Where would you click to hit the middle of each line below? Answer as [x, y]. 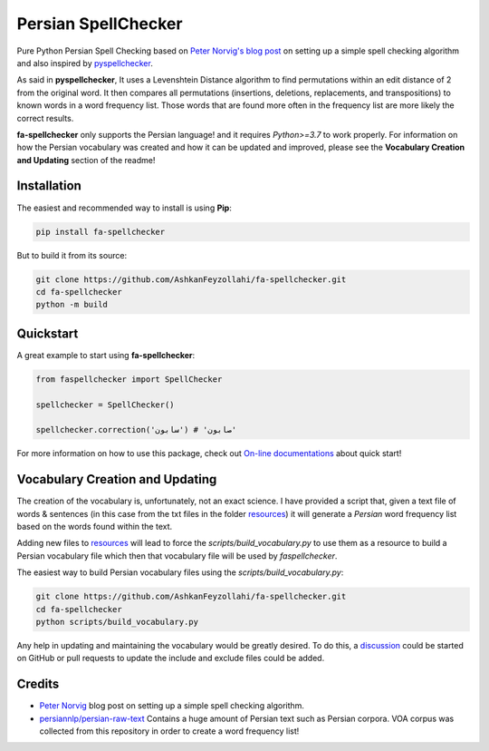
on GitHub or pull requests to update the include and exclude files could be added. [171, 658]
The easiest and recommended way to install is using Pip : [125, 208]
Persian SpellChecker [100, 24]
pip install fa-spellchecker [101, 232]
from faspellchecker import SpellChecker [129, 379]
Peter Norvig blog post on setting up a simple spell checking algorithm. [172, 706]
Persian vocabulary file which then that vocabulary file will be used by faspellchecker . [177, 556]
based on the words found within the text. [95, 527]
